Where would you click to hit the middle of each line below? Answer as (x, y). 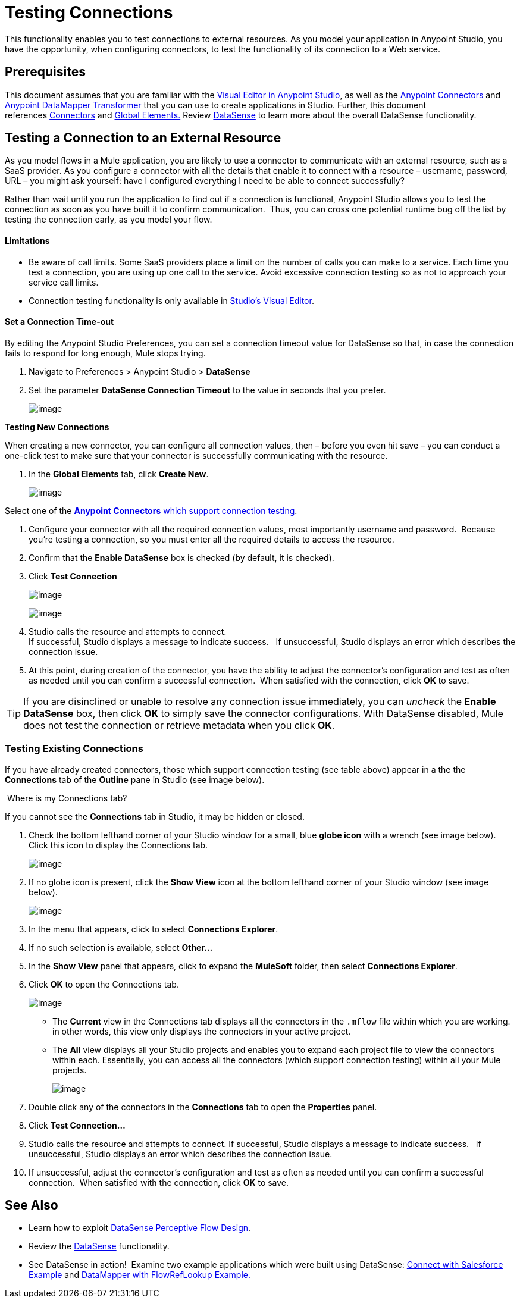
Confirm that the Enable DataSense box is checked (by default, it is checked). (181, 557)
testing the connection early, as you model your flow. (109, 220)
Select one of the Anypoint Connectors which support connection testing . (151, 510)
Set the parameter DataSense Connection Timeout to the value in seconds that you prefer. (207, 390)
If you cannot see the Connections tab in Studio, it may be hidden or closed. (155, 816)
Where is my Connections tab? (67, 798)
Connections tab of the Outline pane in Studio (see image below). (135, 779)
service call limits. (64, 282)
